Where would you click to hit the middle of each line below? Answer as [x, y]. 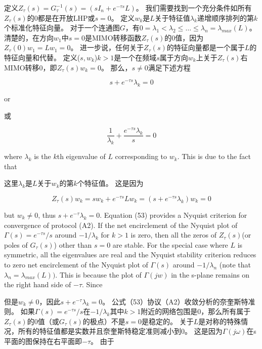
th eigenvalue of [81, 156]
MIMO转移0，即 [31, 67]
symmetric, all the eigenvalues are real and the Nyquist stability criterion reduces [130, 255]
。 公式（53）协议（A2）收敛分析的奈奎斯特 [175, 301]
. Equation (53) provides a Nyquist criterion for [173, 215]
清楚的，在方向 [29, 37]
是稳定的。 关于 [168, 321]
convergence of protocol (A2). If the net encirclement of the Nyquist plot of [121, 225]
